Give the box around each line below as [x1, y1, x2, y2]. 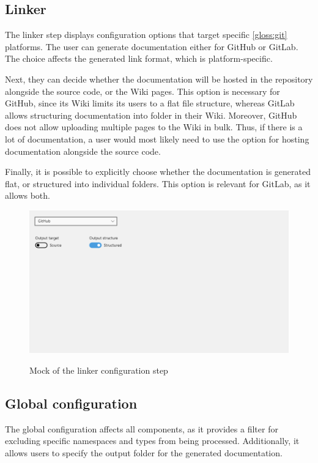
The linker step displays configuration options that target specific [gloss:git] [5, 28, 287, 41]
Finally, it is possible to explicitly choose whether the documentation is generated [5, 165, 311, 178]
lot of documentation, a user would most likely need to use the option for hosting [5, 132, 309, 145]
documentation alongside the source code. [5, 144, 161, 157]
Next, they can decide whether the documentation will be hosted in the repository [5, 72, 313, 85]
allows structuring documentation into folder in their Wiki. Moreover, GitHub [5, 108, 297, 121]
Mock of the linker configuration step [29, 363, 168, 376]
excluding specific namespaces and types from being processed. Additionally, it [5, 434, 300, 447]
